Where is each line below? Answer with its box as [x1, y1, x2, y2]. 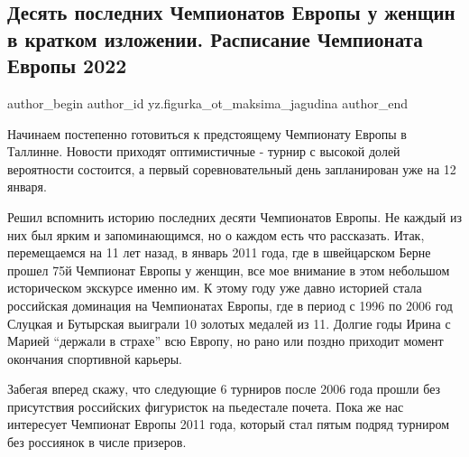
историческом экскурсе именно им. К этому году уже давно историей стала [7, 278, 422, 297]
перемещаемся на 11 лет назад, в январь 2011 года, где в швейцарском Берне [7, 243, 431, 262]
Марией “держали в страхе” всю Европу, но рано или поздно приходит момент [7, 331, 444, 350]
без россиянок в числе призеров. [7, 433, 187, 452]
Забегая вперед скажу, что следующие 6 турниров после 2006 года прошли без [7, 379, 441, 398]
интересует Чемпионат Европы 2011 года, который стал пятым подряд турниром [7, 415, 450, 434]
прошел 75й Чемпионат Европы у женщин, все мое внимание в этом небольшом [7, 260, 450, 279]
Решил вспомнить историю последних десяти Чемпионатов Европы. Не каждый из [7, 207, 462, 226]
